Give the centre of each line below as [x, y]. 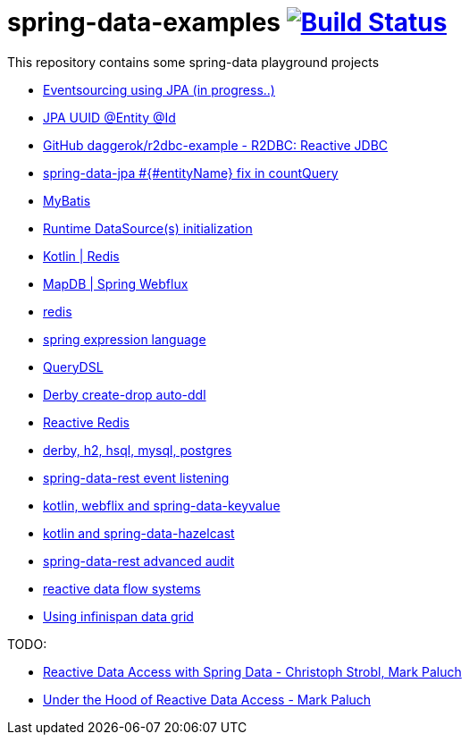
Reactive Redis [86, 422]
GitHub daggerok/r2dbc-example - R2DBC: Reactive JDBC [216, 145]
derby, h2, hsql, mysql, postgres [138, 450]
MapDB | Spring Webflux [116, 283]
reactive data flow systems [122, 588]
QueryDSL [73, 367]
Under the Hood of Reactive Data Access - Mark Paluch [207, 699]
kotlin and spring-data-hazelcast [139, 533]
